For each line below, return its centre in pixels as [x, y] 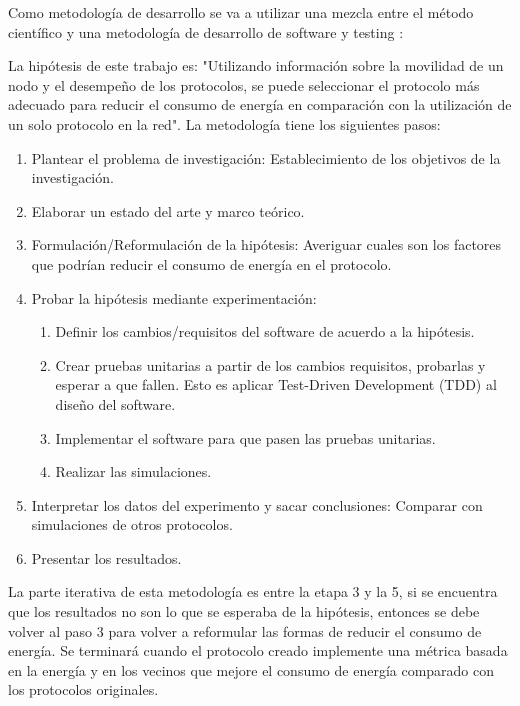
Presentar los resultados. [106, 557]
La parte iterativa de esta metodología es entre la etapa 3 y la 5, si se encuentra [253, 591]
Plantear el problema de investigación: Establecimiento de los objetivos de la [266, 157]
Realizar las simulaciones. [133, 471]
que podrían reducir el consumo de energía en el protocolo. [211, 263]
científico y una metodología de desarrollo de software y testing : [206, 31]
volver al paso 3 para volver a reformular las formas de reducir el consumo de [245, 630]
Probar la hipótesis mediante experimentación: [174, 297]
